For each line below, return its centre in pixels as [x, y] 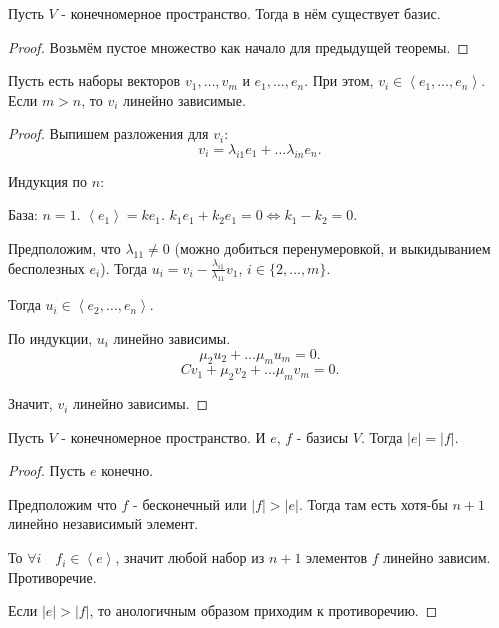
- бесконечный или [190, 503]
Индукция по [48, 180]
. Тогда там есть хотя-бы [373, 503]
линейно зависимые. [184, 99]
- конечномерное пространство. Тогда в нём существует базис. [251, 13]
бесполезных [46, 267]
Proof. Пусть [47, 470]
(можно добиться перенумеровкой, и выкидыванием [332, 247]
